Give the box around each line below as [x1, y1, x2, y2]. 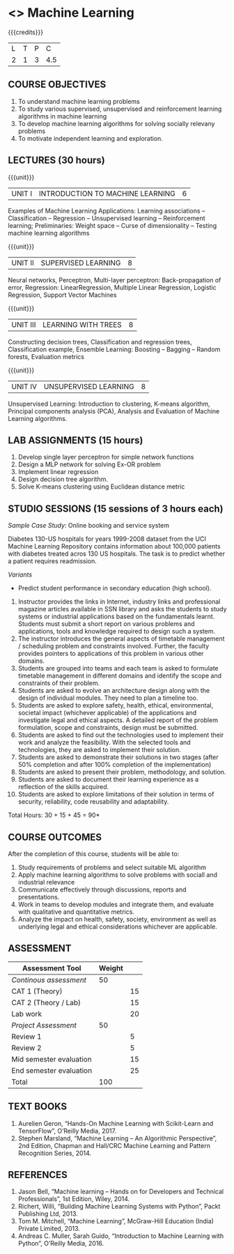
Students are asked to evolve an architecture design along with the [17, 687, 210, 695]
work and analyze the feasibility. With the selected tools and [17, 738, 191, 747]
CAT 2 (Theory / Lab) [11, 997, 81, 1007]
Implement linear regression [17, 468, 99, 476]
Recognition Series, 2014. [17, 1149, 92, 1157]
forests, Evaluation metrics [8, 352, 84, 360]
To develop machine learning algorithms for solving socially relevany [17, 119, 215, 128]
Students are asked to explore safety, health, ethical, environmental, [17, 701, 214, 710]
